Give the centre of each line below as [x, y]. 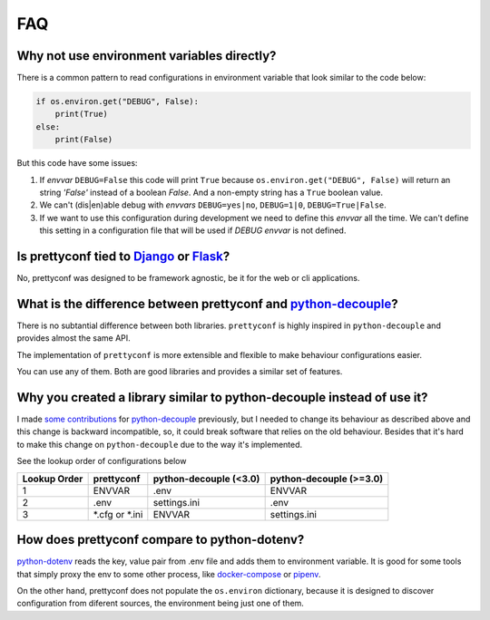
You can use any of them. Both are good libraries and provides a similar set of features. [180, 372]
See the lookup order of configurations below [102, 461]
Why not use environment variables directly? [147, 56]
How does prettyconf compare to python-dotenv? [161, 540]
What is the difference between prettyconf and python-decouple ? [207, 304]
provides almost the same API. [73, 338]
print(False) [84, 140]
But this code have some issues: [77, 163]
